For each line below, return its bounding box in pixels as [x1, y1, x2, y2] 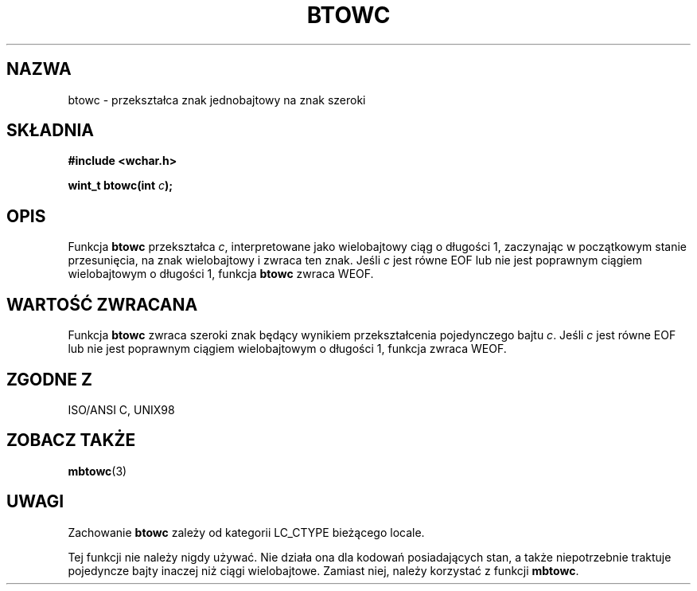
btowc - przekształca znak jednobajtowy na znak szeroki [68, 92, 366, 107]
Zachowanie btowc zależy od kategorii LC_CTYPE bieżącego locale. [68, 525, 425, 539]
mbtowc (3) [68, 464, 127, 478]
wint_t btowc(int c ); [68, 178, 173, 193]
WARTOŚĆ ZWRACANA [6, 294, 198, 315]
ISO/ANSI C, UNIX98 [68, 402, 175, 417]
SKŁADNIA [6, 120, 94, 141]
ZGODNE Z [6, 369, 93, 389]
